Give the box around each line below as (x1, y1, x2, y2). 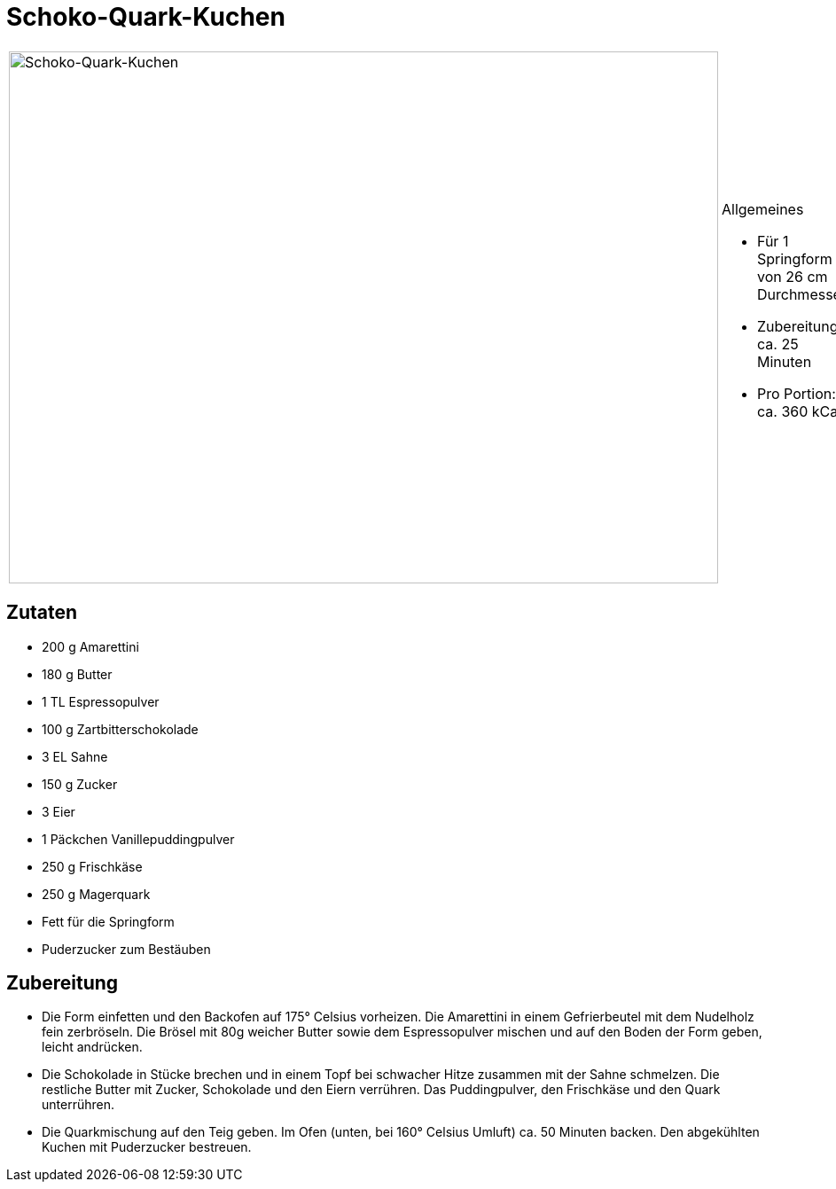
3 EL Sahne (42, 748, 108, 764)
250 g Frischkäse (42, 858, 143, 874)
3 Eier (42, 803, 75, 819)
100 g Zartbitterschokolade (42, 721, 199, 737)
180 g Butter (42, 666, 113, 682)
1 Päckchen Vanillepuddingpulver (42, 831, 235, 847)
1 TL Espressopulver (42, 693, 160, 709)
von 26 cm (757, 267, 828, 286)
